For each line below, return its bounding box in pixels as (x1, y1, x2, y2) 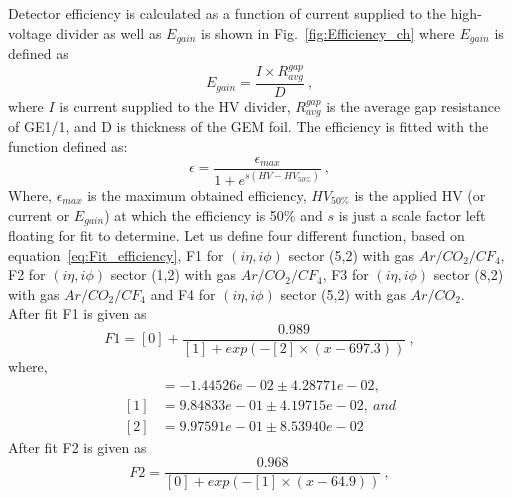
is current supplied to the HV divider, (59, 95, 291, 116)
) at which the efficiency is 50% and (104, 204, 323, 225)
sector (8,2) (433, 264, 504, 285)
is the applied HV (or (354, 184, 486, 205)
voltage (8, 22, 52, 43)
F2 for (8, 264, 46, 285)
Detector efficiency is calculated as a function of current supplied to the (8, 3, 447, 23)
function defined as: (8, 135, 128, 156)
